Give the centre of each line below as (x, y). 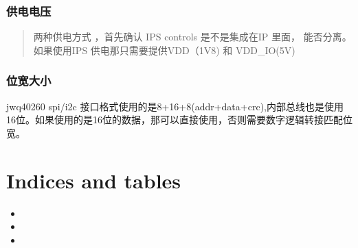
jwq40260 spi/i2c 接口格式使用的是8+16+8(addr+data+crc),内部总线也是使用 (175, 106)
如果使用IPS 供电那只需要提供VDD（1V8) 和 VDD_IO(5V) (164, 50)
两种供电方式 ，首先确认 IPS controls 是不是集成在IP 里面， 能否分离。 (192, 37)
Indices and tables (94, 180)
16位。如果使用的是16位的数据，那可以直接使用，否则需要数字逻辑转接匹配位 (179, 120)
